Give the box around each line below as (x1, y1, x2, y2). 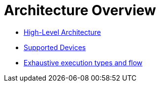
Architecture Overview (4, 2, 156, 19)
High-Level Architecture (24, 28, 101, 36)
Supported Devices (24, 43, 86, 52)
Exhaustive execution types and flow (24, 58, 143, 67)
